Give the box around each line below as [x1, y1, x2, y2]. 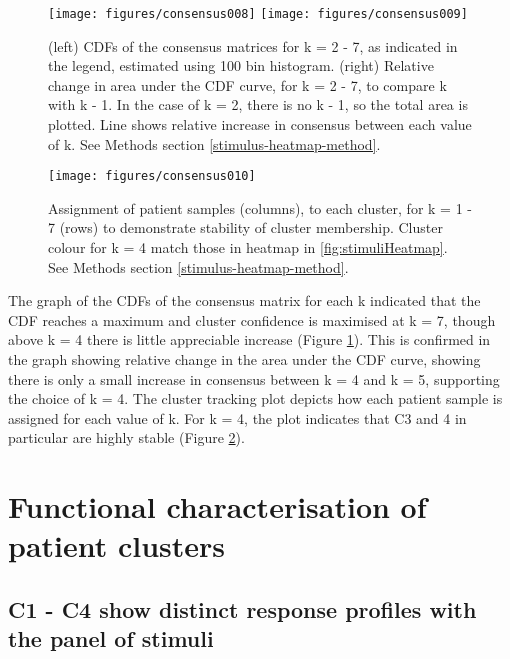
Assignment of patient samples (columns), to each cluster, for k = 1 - [48, 197, 472, 218]
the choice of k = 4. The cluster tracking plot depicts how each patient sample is [8, 388, 503, 409]
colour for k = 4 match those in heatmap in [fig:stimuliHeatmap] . [48, 237, 448, 258]
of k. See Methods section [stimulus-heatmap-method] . [48, 133, 381, 154]
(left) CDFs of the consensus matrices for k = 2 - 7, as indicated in [48, 35, 458, 56]
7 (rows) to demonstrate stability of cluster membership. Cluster [48, 217, 443, 238]
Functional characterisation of [8, 486, 427, 527]
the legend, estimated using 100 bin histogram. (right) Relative [48, 55, 434, 76]
